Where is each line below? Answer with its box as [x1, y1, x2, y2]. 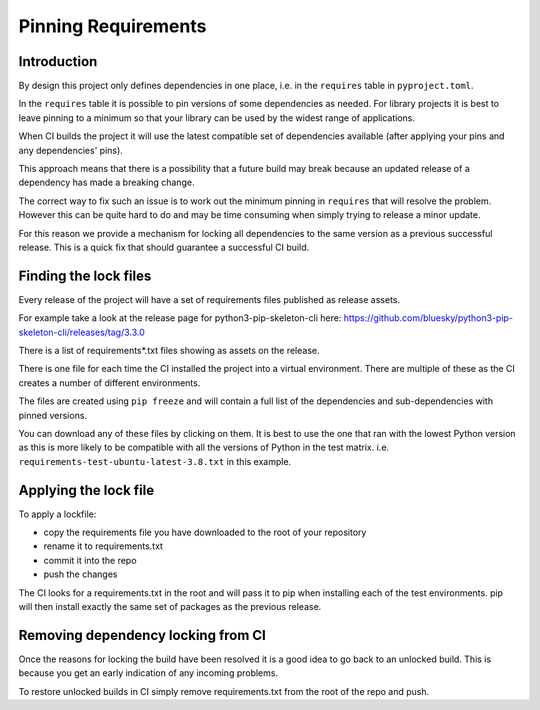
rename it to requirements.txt [43, 540, 164, 552]
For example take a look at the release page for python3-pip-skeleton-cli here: [18, 312, 342, 324]
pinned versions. [18, 409, 88, 421]
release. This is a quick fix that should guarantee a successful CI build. [18, 241, 310, 253]
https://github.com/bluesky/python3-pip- [343, 312, 514, 324]
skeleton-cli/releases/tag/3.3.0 [18, 326, 145, 338]
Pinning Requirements [18, 15, 207, 37]
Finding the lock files [18, 267, 152, 284]
